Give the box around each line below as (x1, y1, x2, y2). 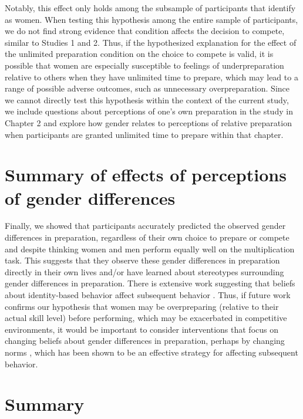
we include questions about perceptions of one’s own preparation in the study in (5, 105, 293, 117)
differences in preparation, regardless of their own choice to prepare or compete (5, 231, 289, 244)
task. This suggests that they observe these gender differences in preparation (5, 254, 280, 266)
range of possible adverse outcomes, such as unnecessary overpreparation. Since (5, 82, 289, 94)
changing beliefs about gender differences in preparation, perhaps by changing (5, 334, 285, 347)
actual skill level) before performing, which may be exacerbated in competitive (5, 312, 287, 324)
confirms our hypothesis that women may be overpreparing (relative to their (5, 300, 279, 312)
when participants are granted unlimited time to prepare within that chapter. (5, 128, 284, 140)
